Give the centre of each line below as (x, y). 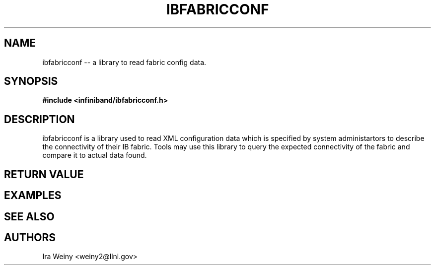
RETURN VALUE (44, 174)
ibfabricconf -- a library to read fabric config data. (124, 62)
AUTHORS (30, 237)
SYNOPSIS (31, 81)
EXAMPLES (33, 196)
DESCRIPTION (39, 119)
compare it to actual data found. (95, 155)
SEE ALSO (29, 216)
